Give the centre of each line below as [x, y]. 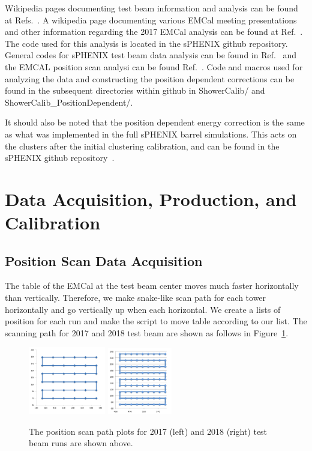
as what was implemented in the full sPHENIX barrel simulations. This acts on [151, 134]
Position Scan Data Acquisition [104, 260]
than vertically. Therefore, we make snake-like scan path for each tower [136, 298]
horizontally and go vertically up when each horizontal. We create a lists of [143, 309]
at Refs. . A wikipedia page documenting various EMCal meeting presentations [151, 20]
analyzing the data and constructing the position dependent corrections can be [150, 78]
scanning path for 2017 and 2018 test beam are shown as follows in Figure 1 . [147, 332]
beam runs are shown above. [81, 443]
